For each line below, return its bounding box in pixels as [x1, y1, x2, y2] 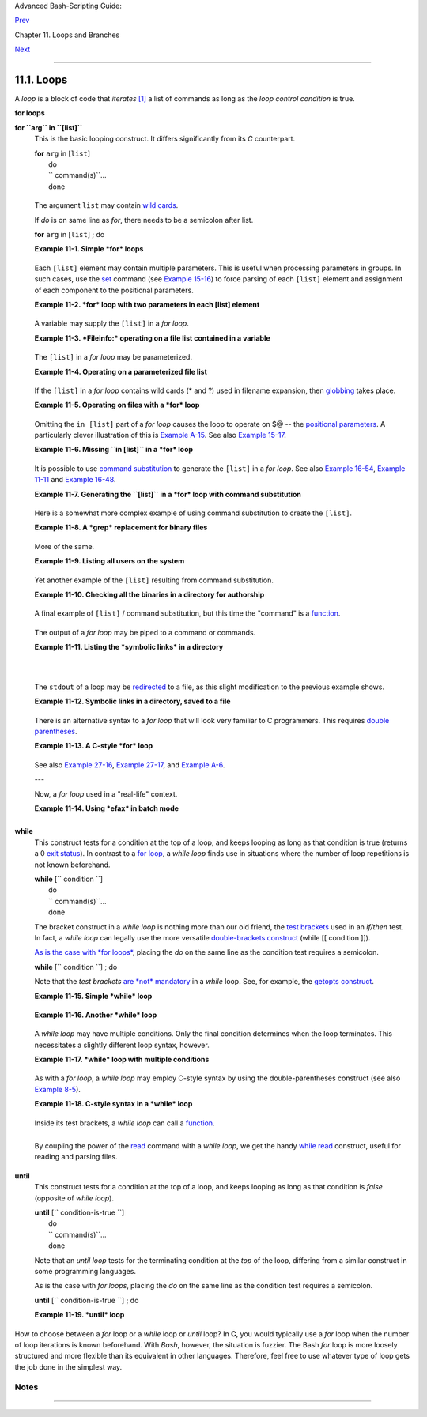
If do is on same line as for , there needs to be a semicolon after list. [34, 215, 254, 224]
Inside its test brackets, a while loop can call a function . [34, 1118, 215, 1128]
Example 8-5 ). [34, 1084, 81, 1094]
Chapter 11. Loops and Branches [14, 30, 120, 40]
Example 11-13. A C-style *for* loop [34, 741, 153, 751]
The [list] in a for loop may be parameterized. [34, 352, 193, 362]
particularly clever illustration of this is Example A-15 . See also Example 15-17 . [34, 431, 286, 440]
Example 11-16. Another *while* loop [34, 1010, 157, 1019]
